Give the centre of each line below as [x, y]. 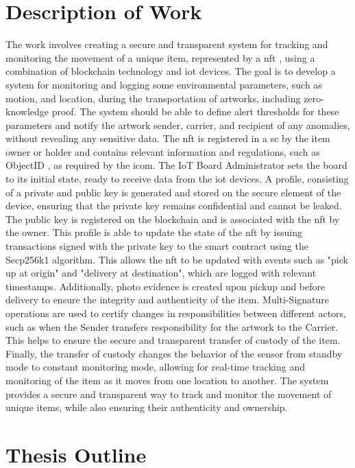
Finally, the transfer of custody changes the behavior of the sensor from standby [174, 353]
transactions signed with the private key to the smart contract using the [157, 246]
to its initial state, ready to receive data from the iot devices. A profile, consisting [177, 179]
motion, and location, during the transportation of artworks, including [153, 98]
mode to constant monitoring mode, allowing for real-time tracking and [155, 367]
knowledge [27, 112]
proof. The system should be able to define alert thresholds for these [195, 112]
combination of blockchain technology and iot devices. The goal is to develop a [171, 71]
